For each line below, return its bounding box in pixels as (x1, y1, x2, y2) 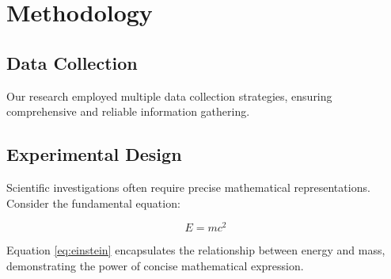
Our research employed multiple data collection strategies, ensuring (6, 87, 332, 104)
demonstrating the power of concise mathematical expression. (6, 257, 304, 273)
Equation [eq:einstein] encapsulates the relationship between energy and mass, (6, 242, 385, 258)
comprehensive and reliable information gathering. (6, 103, 250, 120)
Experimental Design (6, 142, 182, 166)
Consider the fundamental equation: (6, 194, 180, 211)
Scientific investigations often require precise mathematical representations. (6, 178, 370, 195)
